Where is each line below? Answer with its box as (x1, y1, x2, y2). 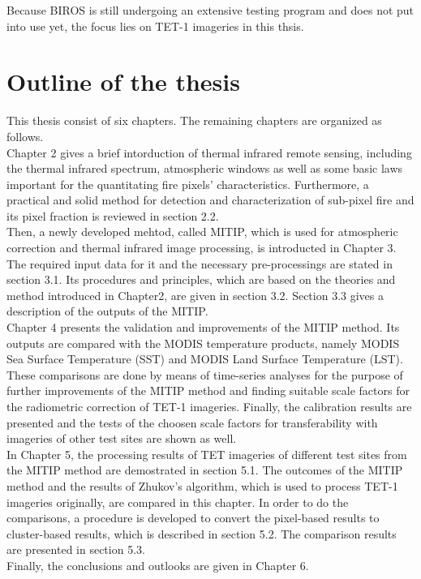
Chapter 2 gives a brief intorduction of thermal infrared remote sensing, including (6, 144, 412, 161)
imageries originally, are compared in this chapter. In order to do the (6, 493, 349, 510)
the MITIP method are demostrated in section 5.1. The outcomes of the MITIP (6, 461, 403, 478)
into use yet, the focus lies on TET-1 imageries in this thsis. (6, 17, 304, 34)
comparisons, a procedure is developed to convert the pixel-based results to (6, 509, 380, 526)
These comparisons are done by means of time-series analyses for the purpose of (6, 366, 403, 383)
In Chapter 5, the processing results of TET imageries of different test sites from (6, 445, 407, 462)
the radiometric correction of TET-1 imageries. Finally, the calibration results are (6, 398, 412, 414)
